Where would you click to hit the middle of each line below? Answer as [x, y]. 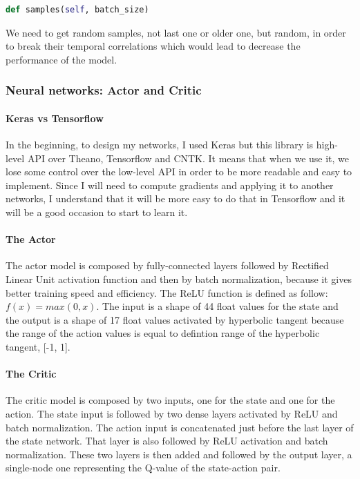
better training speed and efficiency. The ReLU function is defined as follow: [167, 292]
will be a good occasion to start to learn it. [97, 212]
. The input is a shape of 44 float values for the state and [217, 306]
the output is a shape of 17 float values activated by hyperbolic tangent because [175, 319]
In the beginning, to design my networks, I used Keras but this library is [160, 145]
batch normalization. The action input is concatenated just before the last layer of [180, 427]
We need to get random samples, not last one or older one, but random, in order [176, 32]
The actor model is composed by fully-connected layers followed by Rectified [167, 265]
